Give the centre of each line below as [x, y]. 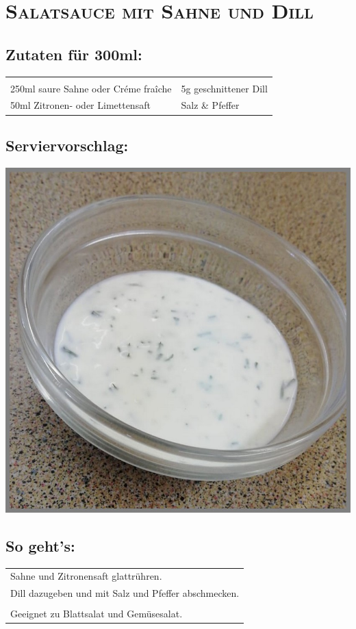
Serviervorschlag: [67, 145]
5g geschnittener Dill [224, 88]
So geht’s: [40, 545]
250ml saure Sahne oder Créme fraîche [91, 88]
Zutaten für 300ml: [74, 54]
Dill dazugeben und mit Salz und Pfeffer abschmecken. [125, 593]
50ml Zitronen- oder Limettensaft [80, 105]
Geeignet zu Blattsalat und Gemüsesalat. [97, 614]
